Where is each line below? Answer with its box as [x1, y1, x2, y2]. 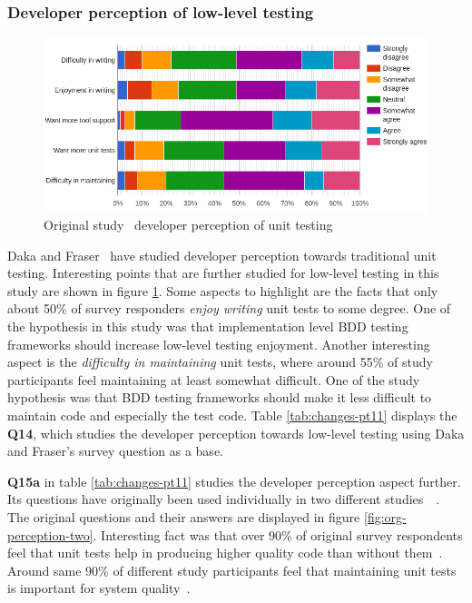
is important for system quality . [7, 578, 191, 598]
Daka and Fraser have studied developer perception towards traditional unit [7, 245, 437, 264]
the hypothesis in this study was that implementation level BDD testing [7, 317, 408, 336]
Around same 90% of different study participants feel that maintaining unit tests [7, 560, 457, 579]
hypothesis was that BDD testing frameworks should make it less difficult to [7, 388, 432, 407]
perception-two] [7, 525, 93, 544]
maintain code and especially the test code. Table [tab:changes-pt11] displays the [7, 406, 457, 425]
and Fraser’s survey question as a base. [7, 441, 223, 460]
